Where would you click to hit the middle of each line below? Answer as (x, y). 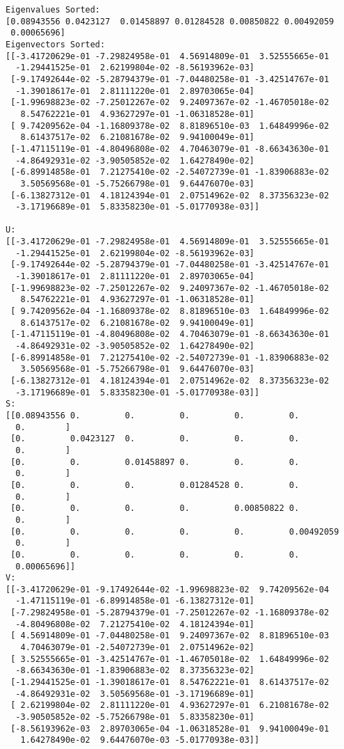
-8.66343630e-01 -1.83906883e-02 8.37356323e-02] (135, 671)
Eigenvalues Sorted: (53, 10)
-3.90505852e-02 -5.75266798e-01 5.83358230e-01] (135, 717)
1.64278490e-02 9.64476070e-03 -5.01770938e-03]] (140, 740)
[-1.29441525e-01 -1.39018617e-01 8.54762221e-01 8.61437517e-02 (170, 683)
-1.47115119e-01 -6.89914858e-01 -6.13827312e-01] (135, 601)
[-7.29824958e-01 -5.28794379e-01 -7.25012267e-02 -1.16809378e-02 (170, 613)
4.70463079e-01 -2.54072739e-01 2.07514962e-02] (137, 648)
